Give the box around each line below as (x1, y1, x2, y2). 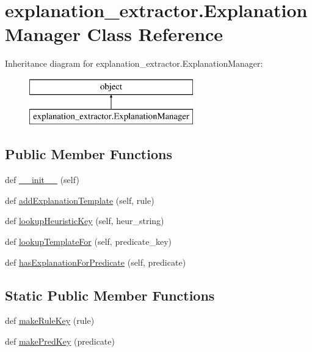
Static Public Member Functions (5, 285, 215, 304)
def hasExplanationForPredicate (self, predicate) (5, 255, 186, 268)
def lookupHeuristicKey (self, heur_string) (5, 214, 164, 227)
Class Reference (87, 21, 223, 47)
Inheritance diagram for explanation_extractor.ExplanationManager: (5, 57, 263, 70)
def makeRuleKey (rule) (5, 314, 95, 327)
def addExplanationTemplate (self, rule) (5, 193, 154, 206)
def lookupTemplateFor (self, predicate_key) (5, 235, 172, 248)
